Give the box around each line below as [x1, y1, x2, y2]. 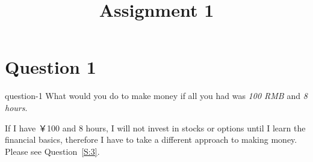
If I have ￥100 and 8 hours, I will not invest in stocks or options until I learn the [5, 121, 306, 134]
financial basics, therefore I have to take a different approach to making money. [5, 133, 297, 146]
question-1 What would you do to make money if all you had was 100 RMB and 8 [5, 89, 308, 102]
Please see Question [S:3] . [5, 145, 100, 157]
